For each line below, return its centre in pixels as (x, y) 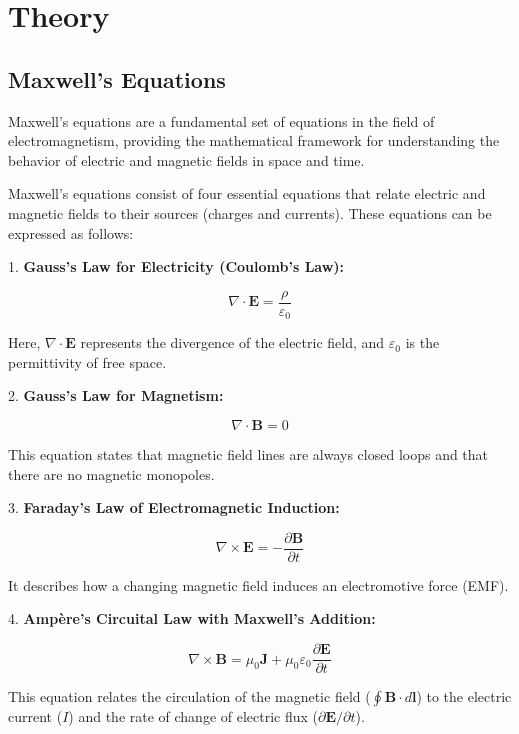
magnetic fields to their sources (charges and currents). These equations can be (250, 212)
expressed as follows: (71, 232)
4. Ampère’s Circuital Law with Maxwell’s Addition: (192, 618)
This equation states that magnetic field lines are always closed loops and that (248, 454)
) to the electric (464, 696)
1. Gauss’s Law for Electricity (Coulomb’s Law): (176, 266)
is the (422, 342)
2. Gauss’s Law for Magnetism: (116, 395)
